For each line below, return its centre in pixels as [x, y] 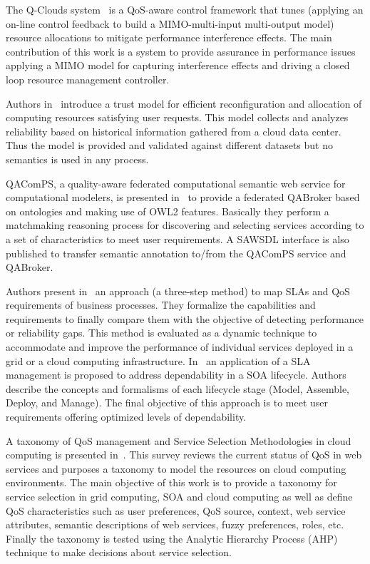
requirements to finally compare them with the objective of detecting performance [185, 318]
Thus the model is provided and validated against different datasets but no [169, 145]
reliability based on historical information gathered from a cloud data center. [174, 131]
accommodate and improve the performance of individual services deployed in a [180, 347]
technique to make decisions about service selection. [119, 552]
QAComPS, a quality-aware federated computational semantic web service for [176, 183]
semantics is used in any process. [77, 159]
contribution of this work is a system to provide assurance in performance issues [181, 51]
